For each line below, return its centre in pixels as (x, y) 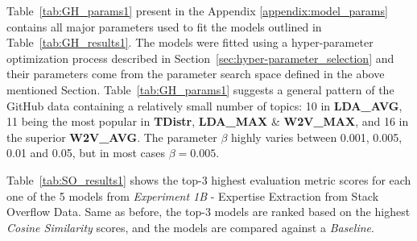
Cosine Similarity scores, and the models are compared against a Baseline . (190, 227)
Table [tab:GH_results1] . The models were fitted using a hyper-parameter (190, 42)
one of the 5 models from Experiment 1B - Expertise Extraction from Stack (193, 195)
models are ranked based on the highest (312, 212)
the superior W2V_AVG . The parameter (112, 137)
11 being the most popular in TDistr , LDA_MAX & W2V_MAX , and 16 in (208, 121)
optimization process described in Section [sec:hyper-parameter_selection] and (200, 58)
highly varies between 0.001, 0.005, (317, 137)
